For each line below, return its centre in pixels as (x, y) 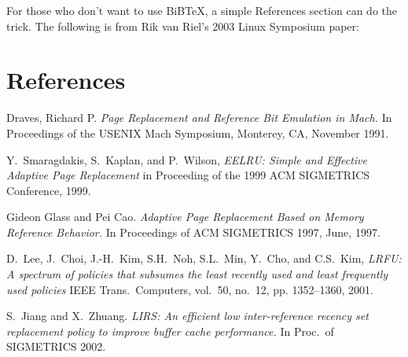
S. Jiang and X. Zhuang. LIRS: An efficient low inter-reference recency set (187, 316)
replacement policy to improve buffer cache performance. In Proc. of (170, 331)
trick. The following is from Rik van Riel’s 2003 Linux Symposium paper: (183, 26)
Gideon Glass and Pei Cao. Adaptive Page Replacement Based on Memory (185, 217)
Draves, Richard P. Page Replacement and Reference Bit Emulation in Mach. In (199, 118)
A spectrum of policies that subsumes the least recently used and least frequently (197, 274)
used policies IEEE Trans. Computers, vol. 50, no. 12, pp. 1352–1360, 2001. (190, 289)
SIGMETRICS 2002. (56, 346)
